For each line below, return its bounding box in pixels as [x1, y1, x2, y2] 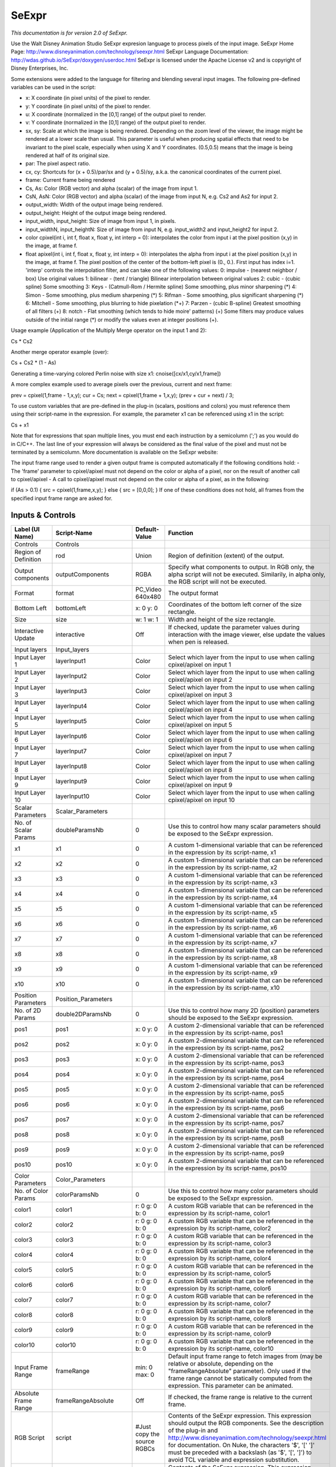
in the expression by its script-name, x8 [168, 954, 278, 962]
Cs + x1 [11, 421, 29, 428]
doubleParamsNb [56, 826, 104, 834]
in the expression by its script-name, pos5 [168, 1089, 284, 1097]
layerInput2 [56, 672, 87, 680]
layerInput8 [56, 762, 87, 770]
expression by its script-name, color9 [168, 1329, 271, 1337]
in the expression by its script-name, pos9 [168, 1149, 284, 1157]
